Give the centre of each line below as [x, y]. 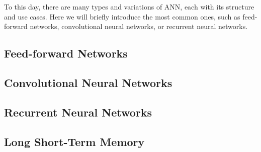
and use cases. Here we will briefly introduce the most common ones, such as [122, 16]
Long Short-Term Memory [74, 141]
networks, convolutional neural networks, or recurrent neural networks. [139, 26]
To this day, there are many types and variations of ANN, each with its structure [129, 6]
